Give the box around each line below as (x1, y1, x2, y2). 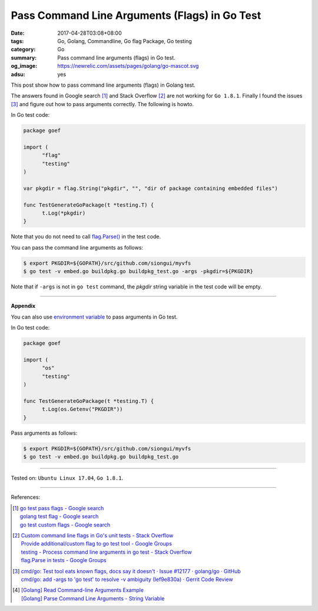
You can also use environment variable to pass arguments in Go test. (11, 313, 178, 320)
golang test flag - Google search (19, 513, 99, 520)
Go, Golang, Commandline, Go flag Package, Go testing (57, 37, 193, 44)
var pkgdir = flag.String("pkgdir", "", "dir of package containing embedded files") (23, 185, 278, 192)
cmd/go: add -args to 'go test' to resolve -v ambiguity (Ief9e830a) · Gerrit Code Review (21, 576, 233, 583)
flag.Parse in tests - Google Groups (21, 557, 107, 564)
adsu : (11, 71, 26, 78)
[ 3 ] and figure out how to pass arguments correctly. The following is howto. (11, 100, 194, 107)
